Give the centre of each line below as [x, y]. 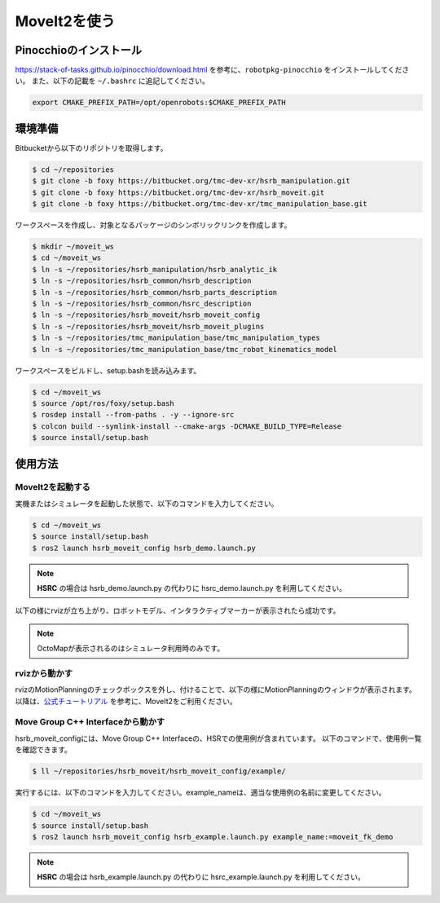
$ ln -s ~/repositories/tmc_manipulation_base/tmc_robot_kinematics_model [185, 349]
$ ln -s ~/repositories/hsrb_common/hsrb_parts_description [155, 292]
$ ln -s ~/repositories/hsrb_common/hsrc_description [142, 304]
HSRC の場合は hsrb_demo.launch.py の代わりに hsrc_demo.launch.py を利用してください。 [191, 588]
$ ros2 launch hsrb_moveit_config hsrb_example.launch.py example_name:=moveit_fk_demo [213, 837]
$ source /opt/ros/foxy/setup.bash [103, 403]
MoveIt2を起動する [53, 487]
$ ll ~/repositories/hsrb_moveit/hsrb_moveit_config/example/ [159, 771]
